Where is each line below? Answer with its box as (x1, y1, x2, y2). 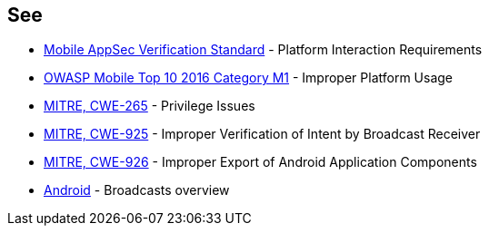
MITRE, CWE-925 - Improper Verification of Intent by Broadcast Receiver (44, 126, 481, 142)
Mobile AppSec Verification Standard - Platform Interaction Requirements (44, 42, 483, 58)
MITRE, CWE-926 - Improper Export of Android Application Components (44, 154, 477, 170)
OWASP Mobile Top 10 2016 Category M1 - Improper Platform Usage (44, 70, 454, 86)
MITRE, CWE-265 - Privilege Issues (44, 98, 255, 114)
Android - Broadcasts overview (44, 182, 230, 199)
